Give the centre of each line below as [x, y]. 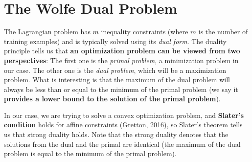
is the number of [223, 32]
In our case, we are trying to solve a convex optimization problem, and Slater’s [124, 115]
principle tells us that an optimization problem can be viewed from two [122, 51]
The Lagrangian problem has [47, 32]
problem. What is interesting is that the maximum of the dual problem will [117, 80]
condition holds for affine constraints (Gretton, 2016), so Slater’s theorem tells [123, 125]
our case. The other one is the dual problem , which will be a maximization [115, 70]
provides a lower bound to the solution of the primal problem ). [112, 99]
